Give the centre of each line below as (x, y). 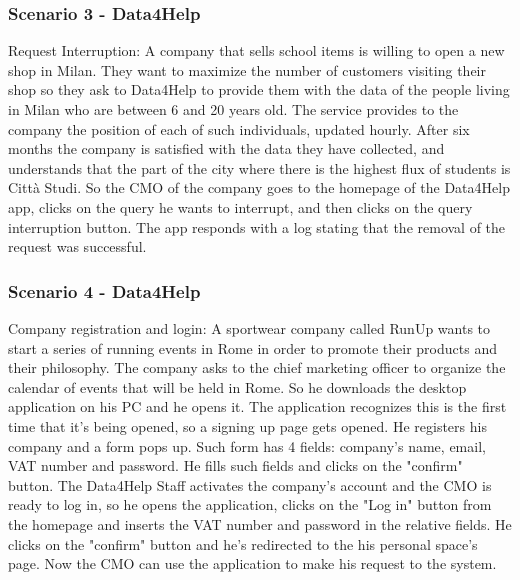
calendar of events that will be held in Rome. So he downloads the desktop (237, 386)
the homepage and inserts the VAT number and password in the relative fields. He (260, 523)
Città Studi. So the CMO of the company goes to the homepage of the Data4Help (259, 187)
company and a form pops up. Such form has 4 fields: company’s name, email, (247, 445)
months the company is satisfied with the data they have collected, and (226, 148)
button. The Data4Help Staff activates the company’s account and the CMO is (250, 484)
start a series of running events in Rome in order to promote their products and (252, 347)
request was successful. (77, 246)
